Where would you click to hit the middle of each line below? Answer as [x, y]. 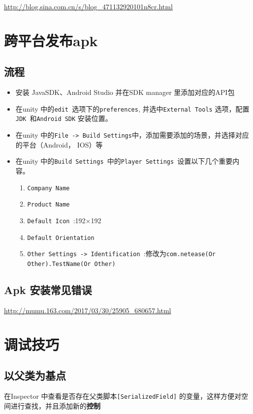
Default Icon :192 [56, 220]
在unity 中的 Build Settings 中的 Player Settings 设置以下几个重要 [124, 161]
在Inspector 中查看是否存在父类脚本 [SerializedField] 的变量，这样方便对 [123, 396]
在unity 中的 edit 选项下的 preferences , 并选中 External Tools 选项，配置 [132, 108]
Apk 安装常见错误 [48, 289]
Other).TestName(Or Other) [71, 264]
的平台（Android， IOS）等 [59, 144]
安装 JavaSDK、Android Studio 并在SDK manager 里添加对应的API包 [125, 92]
